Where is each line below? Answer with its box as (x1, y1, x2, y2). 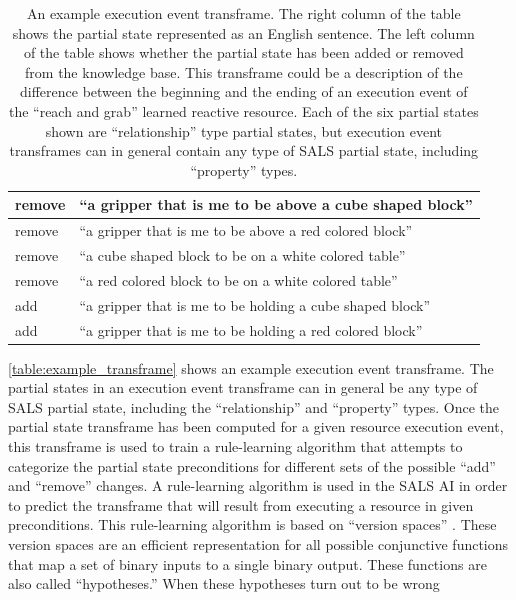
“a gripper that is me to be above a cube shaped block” (79, 194, 473, 215)
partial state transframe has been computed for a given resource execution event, (8, 416, 504, 437)
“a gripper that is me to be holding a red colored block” (79, 319, 423, 340)
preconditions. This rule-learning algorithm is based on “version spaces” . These (8, 514, 497, 535)
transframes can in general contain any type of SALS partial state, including (9, 140, 479, 161)
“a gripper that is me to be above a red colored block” (79, 220, 413, 241)
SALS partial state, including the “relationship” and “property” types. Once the (8, 396, 500, 417)
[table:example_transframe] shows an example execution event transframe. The (8, 357, 494, 378)
